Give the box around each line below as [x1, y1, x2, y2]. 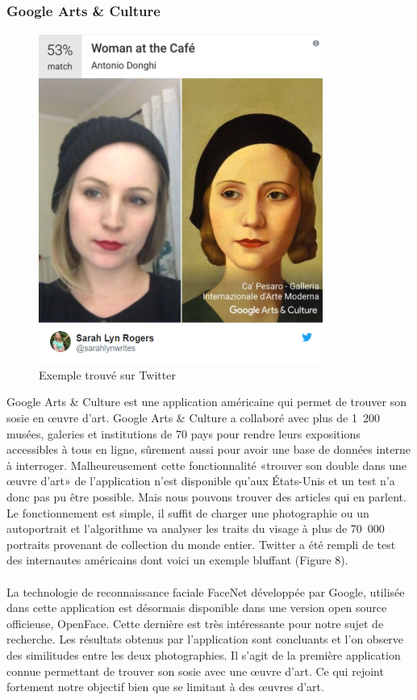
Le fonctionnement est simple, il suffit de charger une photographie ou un [6, 504, 369, 521]
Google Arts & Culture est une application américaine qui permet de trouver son [6, 393, 407, 410]
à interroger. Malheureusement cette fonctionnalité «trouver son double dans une [6, 456, 407, 473]
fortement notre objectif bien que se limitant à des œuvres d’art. [6, 678, 324, 695]
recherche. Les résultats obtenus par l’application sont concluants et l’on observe [6, 631, 404, 648]
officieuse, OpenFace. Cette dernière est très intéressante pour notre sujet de [6, 614, 384, 631]
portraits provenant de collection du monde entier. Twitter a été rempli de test [6, 535, 396, 552]
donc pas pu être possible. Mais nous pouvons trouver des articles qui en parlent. [6, 488, 407, 505]
